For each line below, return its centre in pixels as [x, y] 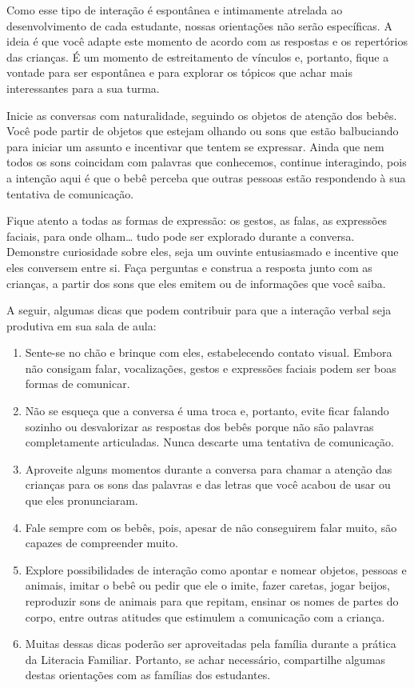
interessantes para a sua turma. [83, 88]
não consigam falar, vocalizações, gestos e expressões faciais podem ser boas [211, 368]
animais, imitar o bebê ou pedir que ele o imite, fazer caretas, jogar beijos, [207, 585]
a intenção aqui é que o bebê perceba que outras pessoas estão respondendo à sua [206, 177]
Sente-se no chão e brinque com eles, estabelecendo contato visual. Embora [209, 352]
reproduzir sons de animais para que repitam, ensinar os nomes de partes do [212, 601]
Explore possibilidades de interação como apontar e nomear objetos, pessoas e [216, 569]
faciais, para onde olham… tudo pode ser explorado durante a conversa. [181, 236]
